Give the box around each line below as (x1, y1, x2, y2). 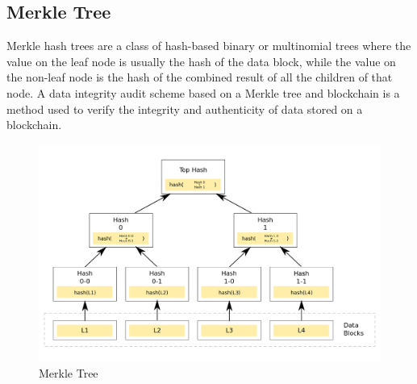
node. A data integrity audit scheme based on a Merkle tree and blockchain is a (6, 84, 400, 101)
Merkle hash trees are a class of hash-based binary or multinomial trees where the (6, 37, 411, 54)
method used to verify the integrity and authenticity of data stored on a (6, 100, 363, 117)
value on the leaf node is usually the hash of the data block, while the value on (6, 52, 396, 69)
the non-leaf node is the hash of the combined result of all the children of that (6, 69, 393, 86)
